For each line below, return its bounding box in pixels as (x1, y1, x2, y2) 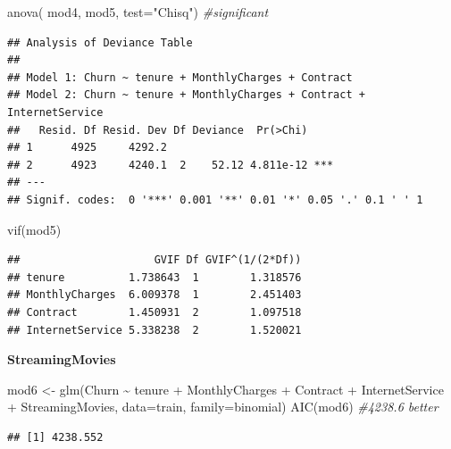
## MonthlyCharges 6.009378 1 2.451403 (7, 288, 302, 302)
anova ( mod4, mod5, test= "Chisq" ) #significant (7, 3, 269, 21)
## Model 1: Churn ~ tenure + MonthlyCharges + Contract (7, 71, 353, 84)
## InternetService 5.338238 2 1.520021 (7, 323, 302, 337)
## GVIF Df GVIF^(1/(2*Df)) (7, 254, 302, 267)
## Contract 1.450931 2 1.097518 (7, 305, 302, 319)
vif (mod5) (7, 220, 62, 238)
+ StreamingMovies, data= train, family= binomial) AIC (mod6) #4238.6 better (7, 397, 438, 416)
